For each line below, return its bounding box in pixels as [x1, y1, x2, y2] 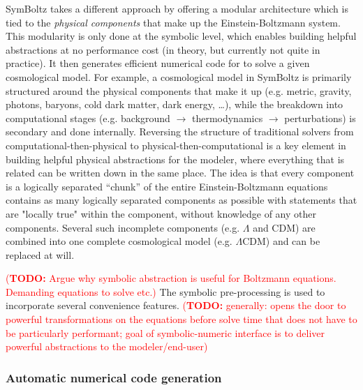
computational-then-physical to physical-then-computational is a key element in [6, 137, 346, 152]
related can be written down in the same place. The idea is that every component [6, 165, 355, 180]
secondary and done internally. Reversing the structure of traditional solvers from [6, 124, 354, 139]
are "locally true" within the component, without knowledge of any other [6, 206, 317, 220]
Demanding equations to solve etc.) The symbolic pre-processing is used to [6, 284, 325, 299]
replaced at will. [6, 247, 75, 262]
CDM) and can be [242, 234, 320, 248]
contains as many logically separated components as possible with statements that [6, 193, 357, 207]
